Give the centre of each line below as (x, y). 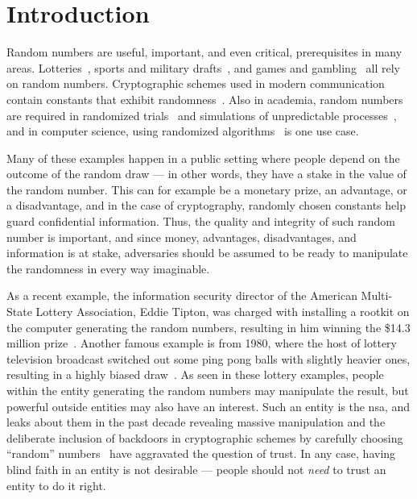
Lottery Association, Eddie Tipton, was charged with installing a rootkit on (223, 312)
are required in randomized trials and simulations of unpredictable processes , (202, 115)
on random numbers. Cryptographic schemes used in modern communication (196, 83)
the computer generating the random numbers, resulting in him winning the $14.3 (208, 327)
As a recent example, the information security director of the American (182, 295)
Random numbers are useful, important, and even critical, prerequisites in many (204, 52)
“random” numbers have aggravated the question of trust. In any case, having (201, 453)
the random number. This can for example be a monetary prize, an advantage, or (207, 189)
